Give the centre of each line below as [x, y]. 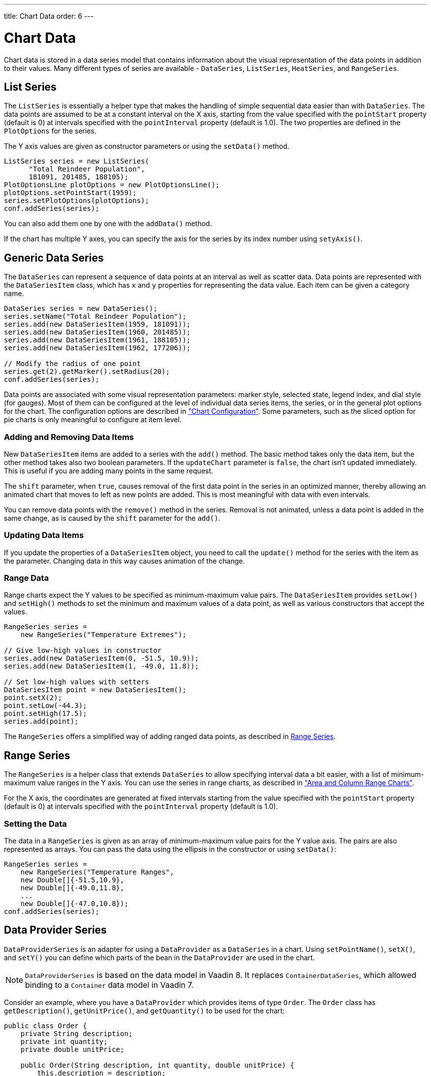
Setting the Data [35, 824]
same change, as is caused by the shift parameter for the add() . [112, 518]
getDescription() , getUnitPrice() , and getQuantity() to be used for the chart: [144, 1010]
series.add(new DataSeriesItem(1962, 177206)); [97, 348]
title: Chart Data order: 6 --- [49, 16]
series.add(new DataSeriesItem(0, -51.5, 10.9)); [102, 658]
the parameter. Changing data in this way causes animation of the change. [124, 561]
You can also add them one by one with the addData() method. [108, 224]
